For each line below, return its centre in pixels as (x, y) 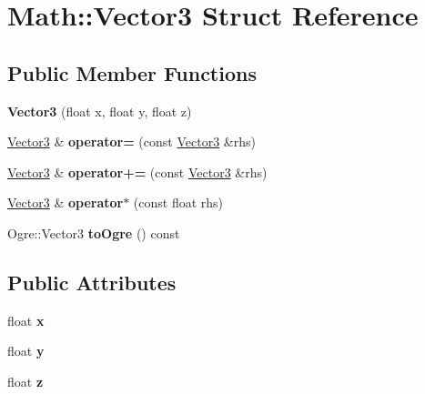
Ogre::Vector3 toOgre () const (94, 232)
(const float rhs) (178, 202)
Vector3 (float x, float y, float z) (100, 111)
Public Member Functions (132, 72)
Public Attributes (92, 282)
